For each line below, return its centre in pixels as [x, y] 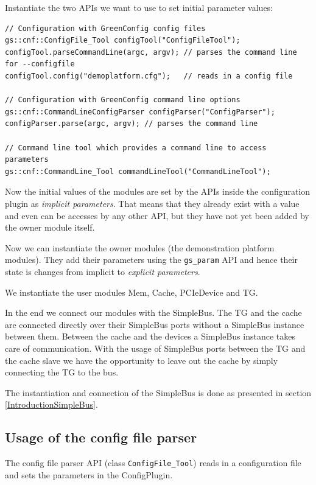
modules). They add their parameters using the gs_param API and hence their [151, 260]
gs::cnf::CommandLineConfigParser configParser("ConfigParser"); [140, 112]
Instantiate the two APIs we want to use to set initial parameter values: [139, 7]
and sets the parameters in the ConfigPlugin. [89, 474]
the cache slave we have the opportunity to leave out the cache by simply [142, 360]
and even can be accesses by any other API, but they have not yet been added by [157, 215]
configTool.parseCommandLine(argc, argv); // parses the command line [151, 52]
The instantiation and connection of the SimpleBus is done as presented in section [158, 392]
